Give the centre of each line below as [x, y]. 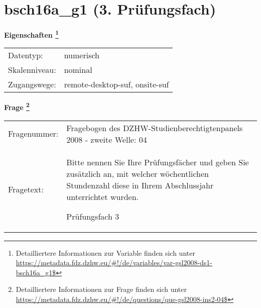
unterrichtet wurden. [103, 196]
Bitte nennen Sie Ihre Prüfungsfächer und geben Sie [158, 162]
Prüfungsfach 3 [93, 216]
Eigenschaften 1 [31, 34]
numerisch [82, 55]
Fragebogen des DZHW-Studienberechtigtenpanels [155, 128]
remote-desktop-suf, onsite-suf [116, 84]
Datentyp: [26, 55]
